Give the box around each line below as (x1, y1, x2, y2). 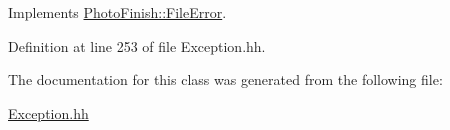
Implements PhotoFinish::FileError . (8, 2, 227, 22)
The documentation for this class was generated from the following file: (8, 69, 443, 90)
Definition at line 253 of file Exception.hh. (8, 35, 266, 56)
